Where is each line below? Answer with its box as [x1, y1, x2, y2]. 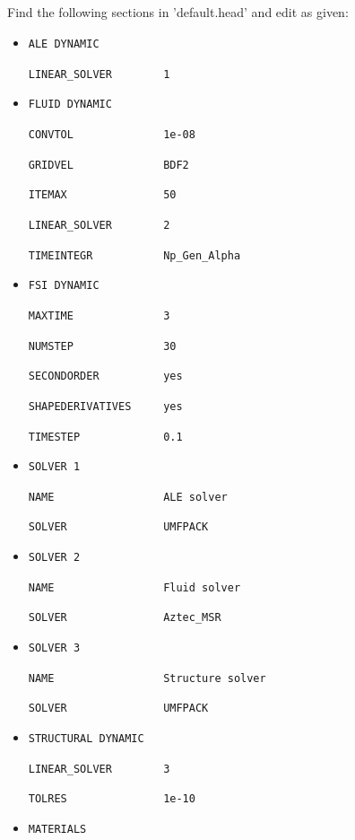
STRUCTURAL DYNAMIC [28, 732, 144, 746]
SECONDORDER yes [28, 370, 183, 383]
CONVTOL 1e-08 [28, 127, 195, 141]
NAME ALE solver [28, 490, 228, 503]
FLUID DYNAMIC [28, 98, 112, 111]
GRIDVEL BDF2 [28, 158, 189, 171]
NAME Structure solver [28, 671, 266, 685]
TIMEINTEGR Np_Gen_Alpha [28, 249, 241, 262]
